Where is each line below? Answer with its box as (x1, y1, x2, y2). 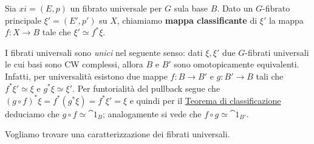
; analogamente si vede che (102, 107, 202, 120)
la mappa (268, 13, 304, 26)
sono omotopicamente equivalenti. (174, 58, 299, 70)
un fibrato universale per (70, 2, 162, 14)
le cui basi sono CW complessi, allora (5, 58, 143, 70)
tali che (256, 69, 284, 82)
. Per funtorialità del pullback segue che (72, 81, 220, 94)
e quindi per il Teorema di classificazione (129, 94, 281, 106)
